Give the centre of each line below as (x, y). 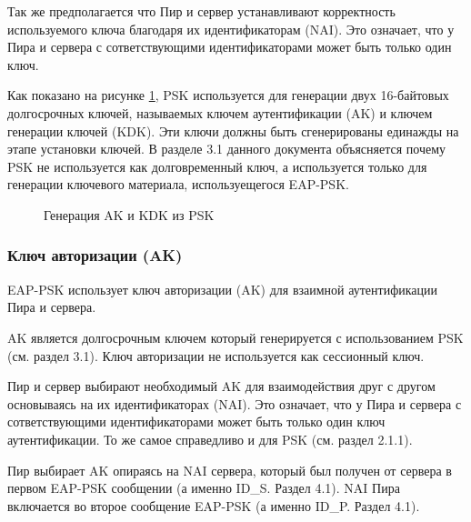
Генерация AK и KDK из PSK (129, 214)
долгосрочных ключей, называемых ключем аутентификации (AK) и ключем (220, 112)
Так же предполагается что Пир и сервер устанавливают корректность (201, 11)
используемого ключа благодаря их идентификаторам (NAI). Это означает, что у (231, 29)
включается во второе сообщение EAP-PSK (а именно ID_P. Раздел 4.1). (214, 505)
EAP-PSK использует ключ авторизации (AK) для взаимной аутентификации (223, 289)
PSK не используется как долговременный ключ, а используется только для (217, 166)
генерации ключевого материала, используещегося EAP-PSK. (178, 184)
